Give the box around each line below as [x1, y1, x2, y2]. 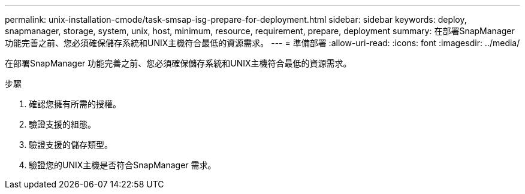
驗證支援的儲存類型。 [29, 140, 113, 150]
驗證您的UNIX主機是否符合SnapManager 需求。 [29, 160, 216, 170]
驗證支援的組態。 [29, 119, 96, 129]
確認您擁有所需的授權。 [29, 99, 121, 109]
